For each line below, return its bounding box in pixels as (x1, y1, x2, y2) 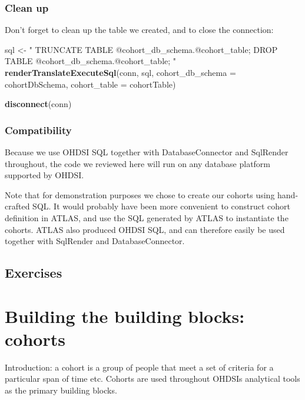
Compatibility (5, 122, 72, 137)
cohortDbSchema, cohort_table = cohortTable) (5, 78, 176, 90)
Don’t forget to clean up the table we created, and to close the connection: (5, 24, 274, 36)
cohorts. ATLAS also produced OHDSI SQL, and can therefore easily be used (5, 223, 285, 235)
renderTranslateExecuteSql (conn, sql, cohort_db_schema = (5, 66, 236, 78)
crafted (5, 200, 30, 212)
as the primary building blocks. (5, 384, 117, 396)
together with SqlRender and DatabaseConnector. (5, 235, 185, 247)
